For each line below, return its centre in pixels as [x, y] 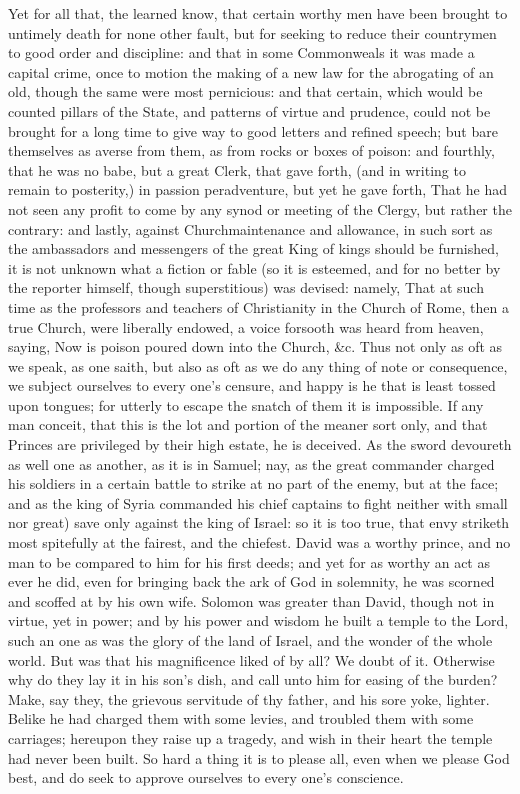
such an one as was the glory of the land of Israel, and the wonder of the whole [250, 640]
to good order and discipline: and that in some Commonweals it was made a [241, 52]
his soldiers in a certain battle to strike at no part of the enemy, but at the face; [253, 483]
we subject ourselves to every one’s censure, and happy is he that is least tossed [252, 385]
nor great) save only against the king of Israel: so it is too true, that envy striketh [259, 522]
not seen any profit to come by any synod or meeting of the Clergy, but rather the [260, 208]
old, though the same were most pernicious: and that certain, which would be [245, 91]
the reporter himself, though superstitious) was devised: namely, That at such [246, 287]
